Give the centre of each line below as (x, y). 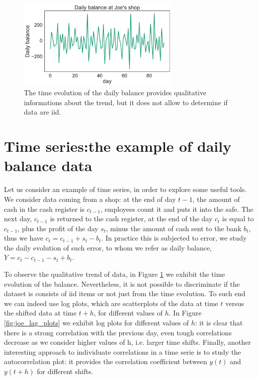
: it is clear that (219, 323)
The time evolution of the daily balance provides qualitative (115, 93)
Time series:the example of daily (118, 146)
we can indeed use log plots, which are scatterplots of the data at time (111, 303)
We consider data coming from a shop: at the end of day (90, 199)
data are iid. (43, 112)
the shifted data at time (40, 313)
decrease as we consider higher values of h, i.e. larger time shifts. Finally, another (128, 342)
